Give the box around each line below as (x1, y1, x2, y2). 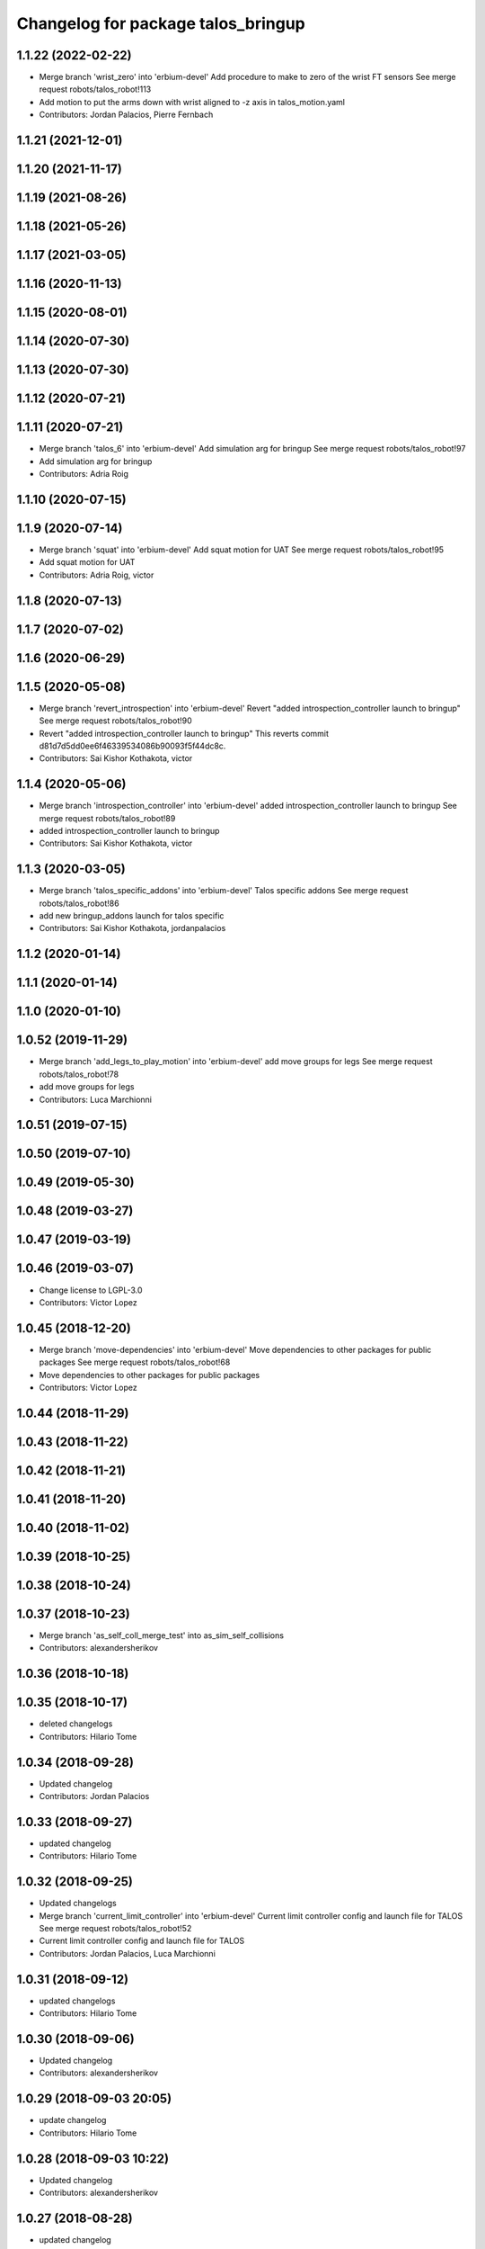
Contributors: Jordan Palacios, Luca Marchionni (39, 1948, 216, 1958)
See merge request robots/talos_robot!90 (39, 715, 192, 726)
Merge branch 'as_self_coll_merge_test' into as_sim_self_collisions (39, 1630, 285, 1641)
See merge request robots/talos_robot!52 (39, 1923, 192, 1934)
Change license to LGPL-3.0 (39, 1285, 143, 1295)
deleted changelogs (39, 1718, 113, 1729)
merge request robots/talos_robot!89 (39, 812, 176, 823)
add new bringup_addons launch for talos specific (39, 910, 225, 921)
